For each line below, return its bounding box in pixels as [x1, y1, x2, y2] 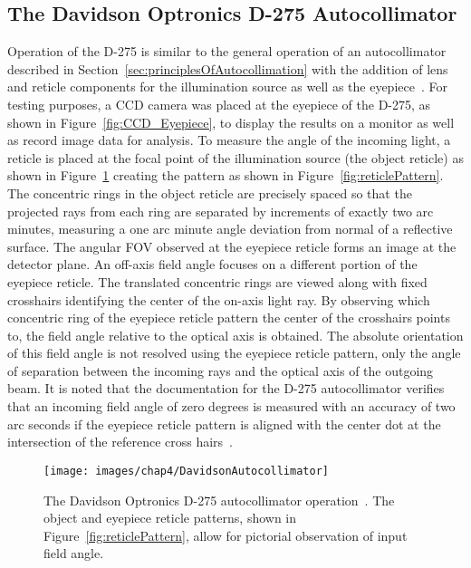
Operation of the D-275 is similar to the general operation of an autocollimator [7, 42, 447, 61]
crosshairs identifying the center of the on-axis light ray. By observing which [7, 290, 430, 309]
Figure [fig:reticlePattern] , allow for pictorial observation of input [43, 525, 408, 544]
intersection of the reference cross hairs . [7, 432, 233, 451]
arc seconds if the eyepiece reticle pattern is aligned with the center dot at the [7, 414, 441, 433]
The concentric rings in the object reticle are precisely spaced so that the [7, 183, 412, 202]
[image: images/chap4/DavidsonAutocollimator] [43, 464, 329, 477]
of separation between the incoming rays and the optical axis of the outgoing [7, 361, 434, 380]
